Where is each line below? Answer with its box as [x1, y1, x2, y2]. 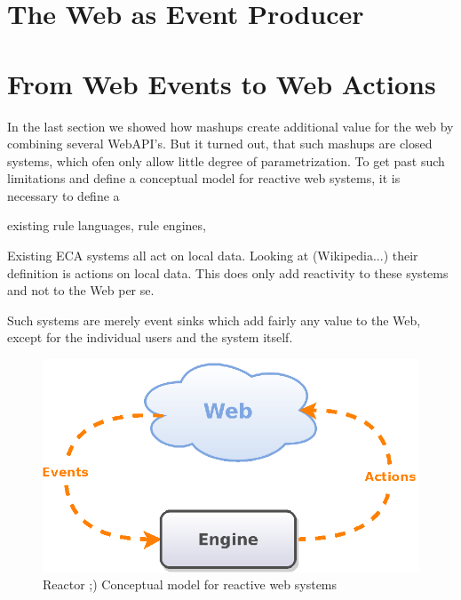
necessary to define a [7, 186, 120, 204]
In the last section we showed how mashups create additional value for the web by [7, 116, 454, 135]
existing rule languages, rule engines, [7, 216, 206, 235]
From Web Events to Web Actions [7, 65, 436, 101]
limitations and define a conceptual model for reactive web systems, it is [7, 169, 401, 188]
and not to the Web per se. [7, 281, 155, 300]
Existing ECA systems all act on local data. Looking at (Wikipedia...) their [7, 246, 418, 265]
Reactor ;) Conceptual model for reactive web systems [43, 575, 338, 594]
